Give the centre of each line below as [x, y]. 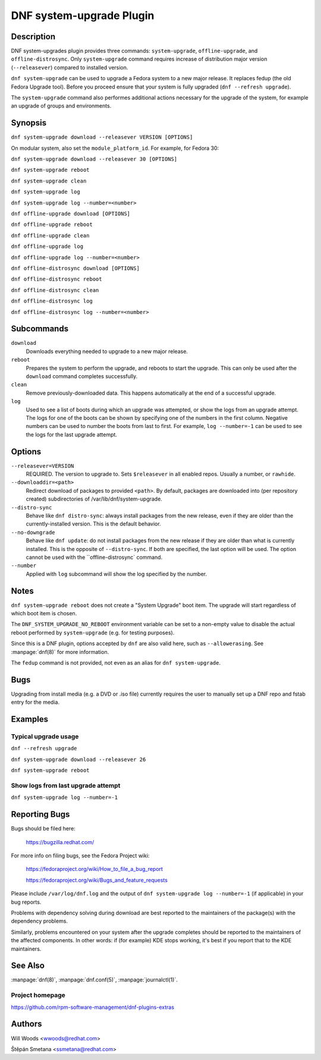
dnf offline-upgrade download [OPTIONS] [71, 214]
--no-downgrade [33, 532]
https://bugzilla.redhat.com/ [60, 842]
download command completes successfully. [82, 376]
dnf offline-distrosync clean [55, 290]
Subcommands [40, 329]
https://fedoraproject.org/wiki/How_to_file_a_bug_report [95, 869]
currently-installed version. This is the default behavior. [93, 524]
